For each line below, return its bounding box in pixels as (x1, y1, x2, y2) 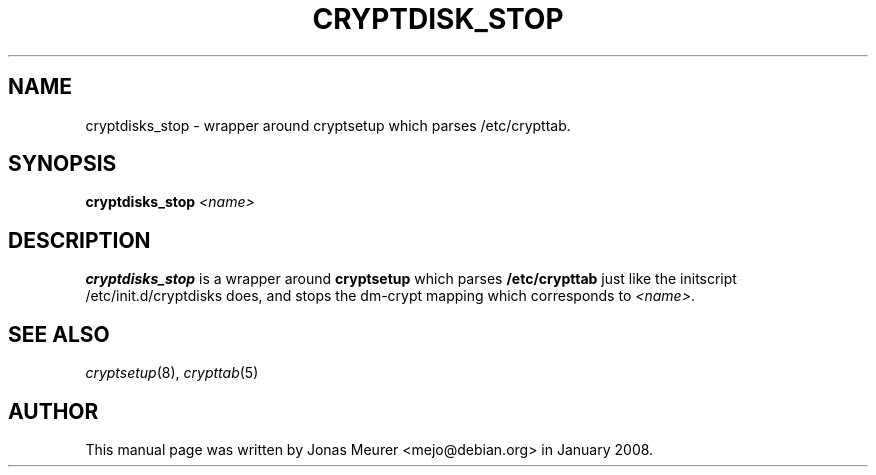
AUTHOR (8, 398, 99, 424)
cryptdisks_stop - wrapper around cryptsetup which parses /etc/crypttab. (85, 116, 571, 134)
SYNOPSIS (8, 151, 117, 177)
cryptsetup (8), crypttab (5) (85, 364, 259, 382)
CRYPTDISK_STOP (312, 2, 564, 36)
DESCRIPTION (8, 227, 151, 253)
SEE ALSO (8, 321, 110, 347)
